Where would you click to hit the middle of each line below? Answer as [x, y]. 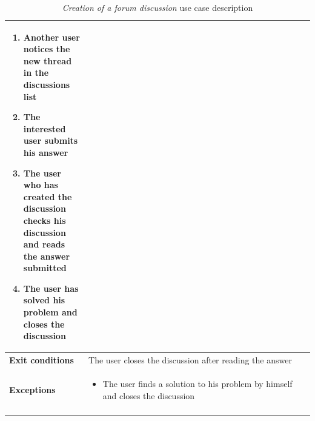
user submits [51, 140]
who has [41, 185]
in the [36, 72]
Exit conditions [41, 360]
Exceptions [32, 389]
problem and [50, 312]
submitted [45, 268]
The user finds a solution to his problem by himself [197, 383]
